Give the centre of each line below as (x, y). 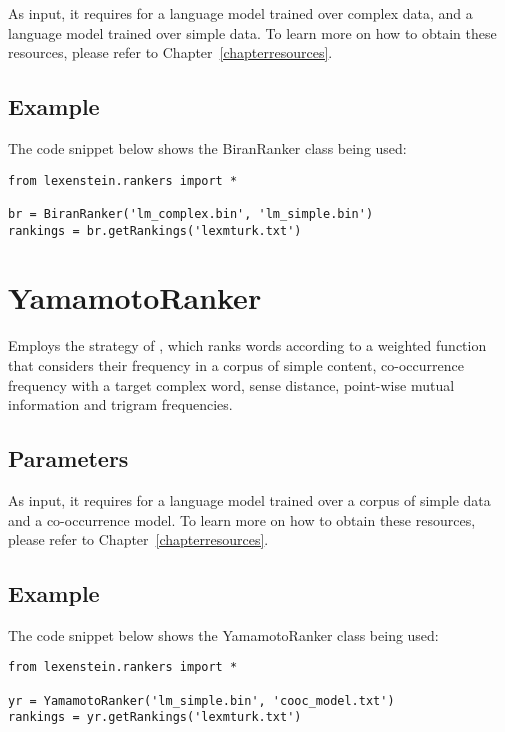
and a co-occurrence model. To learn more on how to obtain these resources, (242, 519)
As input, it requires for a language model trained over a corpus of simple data (249, 499)
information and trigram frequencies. (120, 404)
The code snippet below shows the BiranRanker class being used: (207, 147)
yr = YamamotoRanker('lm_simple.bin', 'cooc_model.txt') (201, 700)
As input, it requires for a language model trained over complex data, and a (240, 13)
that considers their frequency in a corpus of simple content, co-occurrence (236, 364)
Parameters (68, 458)
